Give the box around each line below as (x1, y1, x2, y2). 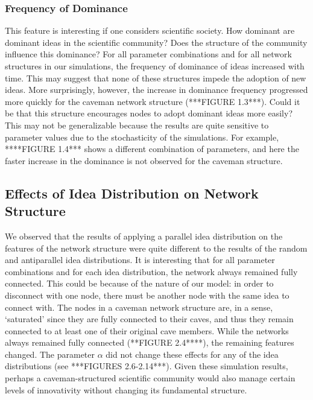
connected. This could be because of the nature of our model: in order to (5, 277, 274, 290)
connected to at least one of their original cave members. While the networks (5, 324, 289, 337)
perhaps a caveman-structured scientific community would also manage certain (5, 372, 296, 384)
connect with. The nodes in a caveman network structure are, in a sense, (5, 300, 273, 313)
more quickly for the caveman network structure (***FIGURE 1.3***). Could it (5, 95, 300, 107)
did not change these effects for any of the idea (106, 348, 279, 360)
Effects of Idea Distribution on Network (5, 183, 259, 202)
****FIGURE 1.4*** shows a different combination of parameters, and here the (5, 142, 299, 155)
